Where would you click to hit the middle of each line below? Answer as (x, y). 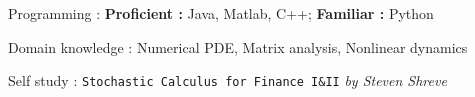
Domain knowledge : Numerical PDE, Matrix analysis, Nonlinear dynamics (238, 46)
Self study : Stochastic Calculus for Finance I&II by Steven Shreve (227, 80)
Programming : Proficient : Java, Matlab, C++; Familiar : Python (221, 13)
